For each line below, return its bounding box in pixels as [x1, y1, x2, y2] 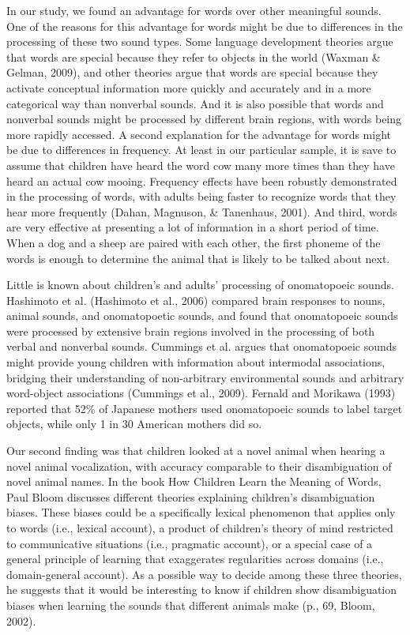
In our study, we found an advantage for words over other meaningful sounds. [6, 2, 382, 18]
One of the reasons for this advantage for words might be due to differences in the [6, 17, 403, 34]
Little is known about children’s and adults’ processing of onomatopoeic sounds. [6, 276, 394, 293]
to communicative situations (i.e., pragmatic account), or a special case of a [6, 535, 373, 551]
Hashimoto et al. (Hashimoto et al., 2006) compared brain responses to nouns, [6, 291, 386, 308]
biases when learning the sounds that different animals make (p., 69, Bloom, [6, 596, 375, 613]
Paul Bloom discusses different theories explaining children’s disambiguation [6, 488, 375, 505]
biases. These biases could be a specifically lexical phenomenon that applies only [6, 504, 396, 520]
